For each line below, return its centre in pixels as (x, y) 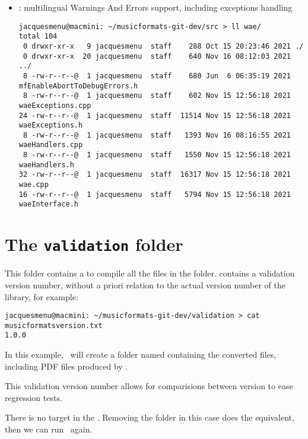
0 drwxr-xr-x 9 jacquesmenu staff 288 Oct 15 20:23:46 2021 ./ (163, 46)
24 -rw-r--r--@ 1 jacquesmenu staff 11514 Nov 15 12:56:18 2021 (155, 115)
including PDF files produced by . (66, 366)
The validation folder (94, 244)
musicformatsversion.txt (54, 325)
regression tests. (34, 397)
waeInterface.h (49, 204)
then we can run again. (49, 429)
